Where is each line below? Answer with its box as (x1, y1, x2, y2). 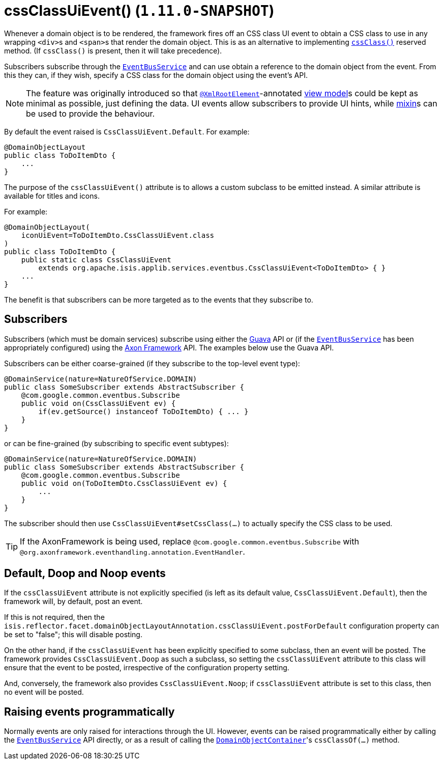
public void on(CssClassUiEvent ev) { (21, 399, 176, 407)
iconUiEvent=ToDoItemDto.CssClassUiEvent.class (21, 231, 215, 239)
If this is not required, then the (4, 613, 105, 622)
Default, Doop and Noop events (4, 567, 166, 580)
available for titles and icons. (4, 191, 100, 200)
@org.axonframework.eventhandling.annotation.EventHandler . (20, 546, 245, 557)
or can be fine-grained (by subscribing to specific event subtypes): (4, 439, 229, 448)
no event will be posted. (4, 688, 84, 697)
